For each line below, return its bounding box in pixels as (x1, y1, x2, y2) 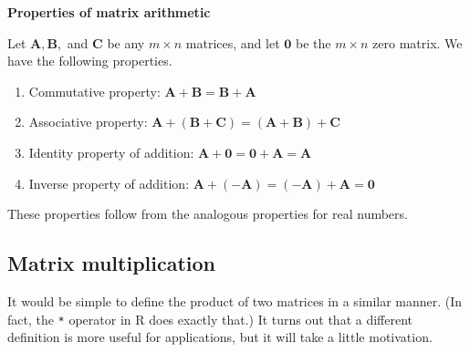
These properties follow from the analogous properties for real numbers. (7, 204, 408, 223)
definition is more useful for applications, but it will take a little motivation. (7, 327, 433, 347)
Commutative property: (28, 81, 161, 100)
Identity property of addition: (28, 142, 194, 161)
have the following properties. (7, 51, 172, 70)
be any (107, 33, 145, 52)
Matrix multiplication (7, 249, 216, 277)
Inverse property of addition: (28, 173, 190, 192)
